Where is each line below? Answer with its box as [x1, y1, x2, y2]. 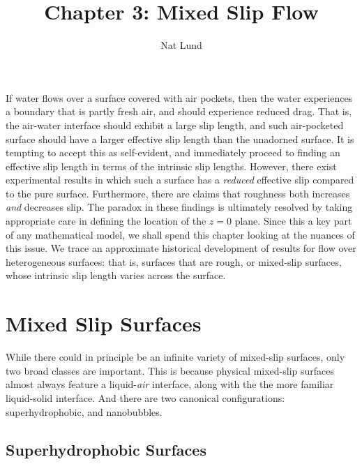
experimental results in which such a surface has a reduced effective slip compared [6, 172, 354, 187]
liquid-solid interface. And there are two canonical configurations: [6, 390, 285, 405]
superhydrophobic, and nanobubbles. [6, 404, 163, 419]
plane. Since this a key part [234, 214, 352, 228]
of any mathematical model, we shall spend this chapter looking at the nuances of [6, 227, 355, 241]
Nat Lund [160, 38, 202, 52]
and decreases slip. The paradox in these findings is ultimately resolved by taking [6, 200, 353, 214]
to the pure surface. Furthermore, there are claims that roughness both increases [6, 186, 350, 200]
